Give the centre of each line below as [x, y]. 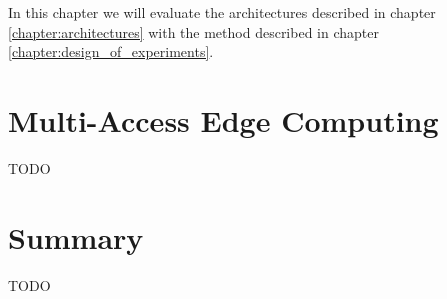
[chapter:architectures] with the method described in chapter [193, 31]
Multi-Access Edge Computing [223, 119]
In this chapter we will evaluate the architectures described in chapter [222, 12]
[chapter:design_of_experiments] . [111, 51]
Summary [76, 236]
